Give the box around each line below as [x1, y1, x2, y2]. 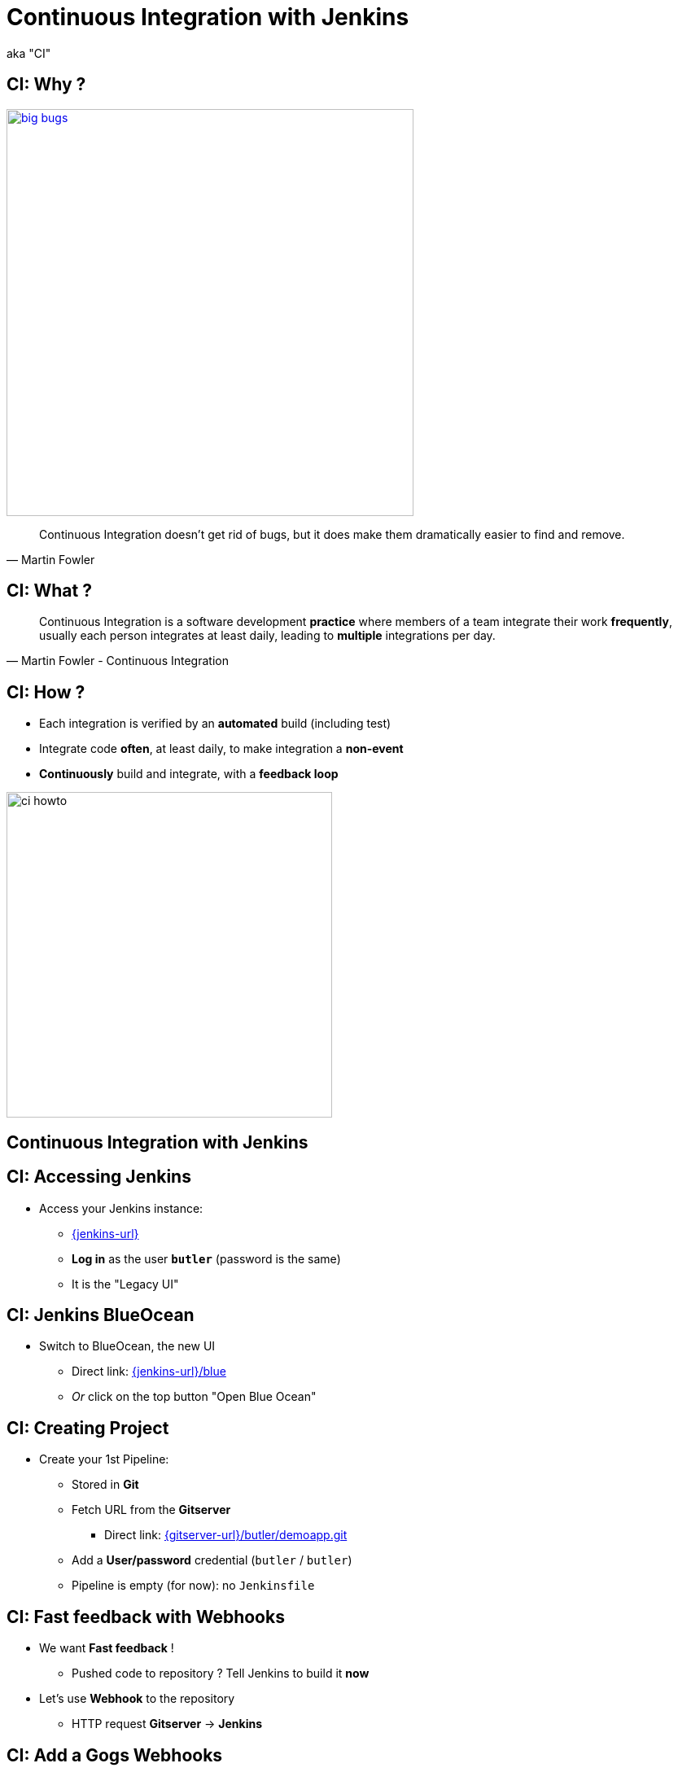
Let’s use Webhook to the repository [39, 1691, 235, 1706]
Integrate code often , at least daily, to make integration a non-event [39, 742, 404, 756]
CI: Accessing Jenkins [7, 1166, 191, 1188]
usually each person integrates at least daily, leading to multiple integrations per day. [39, 628, 496, 643]
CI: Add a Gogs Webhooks [7, 1744, 223, 1765]
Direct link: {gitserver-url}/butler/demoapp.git [104, 1528, 348, 1542]
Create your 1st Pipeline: [39, 1452, 169, 1467]
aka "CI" [7, 46, 51, 60]
